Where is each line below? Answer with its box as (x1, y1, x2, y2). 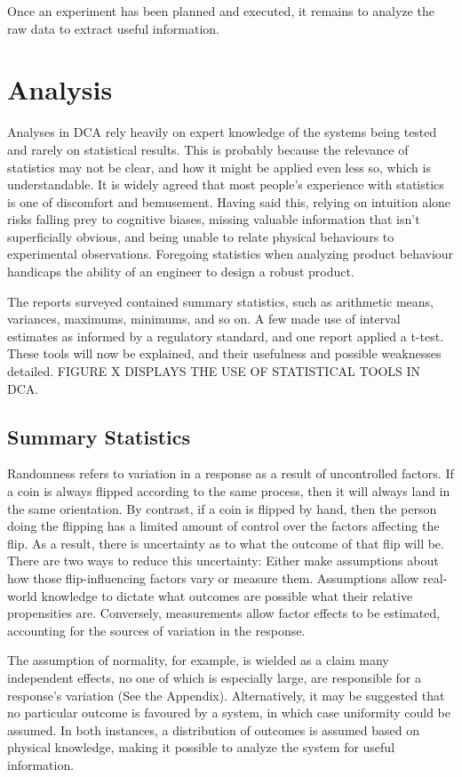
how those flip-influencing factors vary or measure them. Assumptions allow (7, 568, 419, 587)
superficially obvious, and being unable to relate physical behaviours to (7, 227, 394, 245)
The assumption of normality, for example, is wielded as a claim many (7, 651, 389, 669)
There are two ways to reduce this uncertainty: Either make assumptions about (7, 551, 439, 570)
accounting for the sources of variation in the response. (7, 621, 306, 639)
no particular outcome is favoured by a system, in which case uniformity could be (7, 703, 451, 722)
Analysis (7, 71, 113, 108)
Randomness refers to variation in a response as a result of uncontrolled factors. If (7, 464, 454, 483)
